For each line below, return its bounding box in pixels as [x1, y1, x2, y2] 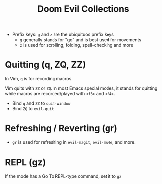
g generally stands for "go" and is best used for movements [19, 37, 142, 43]
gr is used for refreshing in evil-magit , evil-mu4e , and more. [12, 139, 136, 145]
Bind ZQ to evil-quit [12, 106, 54, 112]
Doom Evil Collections [37, 3, 130, 15]
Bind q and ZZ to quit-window [12, 100, 71, 106]
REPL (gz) [5, 157, 46, 168]
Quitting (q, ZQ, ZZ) [5, 60, 86, 70]
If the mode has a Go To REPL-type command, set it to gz [5, 173, 122, 179]
